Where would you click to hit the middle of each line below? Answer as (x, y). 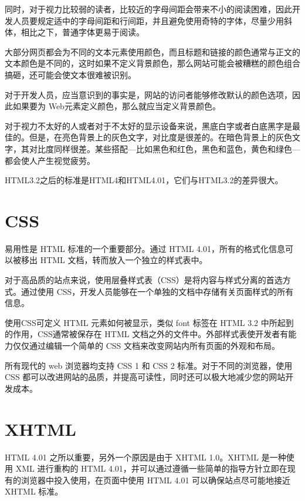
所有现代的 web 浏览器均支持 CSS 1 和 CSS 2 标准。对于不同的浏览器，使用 (149, 365)
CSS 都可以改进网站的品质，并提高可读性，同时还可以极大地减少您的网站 (145, 377)
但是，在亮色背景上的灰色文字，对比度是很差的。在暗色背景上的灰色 (160, 137)
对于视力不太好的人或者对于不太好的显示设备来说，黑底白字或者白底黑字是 (148, 125)
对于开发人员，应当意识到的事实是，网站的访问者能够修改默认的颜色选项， (148, 94)
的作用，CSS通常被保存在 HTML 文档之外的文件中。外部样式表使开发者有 (147, 334)
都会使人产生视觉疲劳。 (50, 160)
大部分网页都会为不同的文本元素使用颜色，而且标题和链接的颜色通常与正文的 (152, 51)
